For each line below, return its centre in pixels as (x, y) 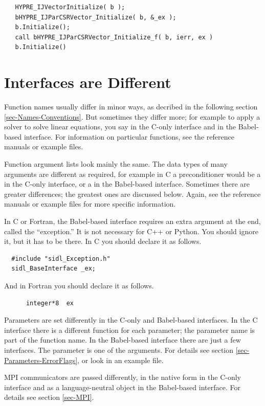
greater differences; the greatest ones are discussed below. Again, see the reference (132, 194)
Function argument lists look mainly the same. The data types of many (116, 164)
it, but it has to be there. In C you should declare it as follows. (103, 241)
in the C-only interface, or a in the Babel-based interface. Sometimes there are (127, 184)
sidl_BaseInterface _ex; (53, 269)
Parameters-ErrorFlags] (41, 360)
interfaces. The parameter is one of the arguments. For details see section (119, 349)
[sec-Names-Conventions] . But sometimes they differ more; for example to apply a (132, 116)
